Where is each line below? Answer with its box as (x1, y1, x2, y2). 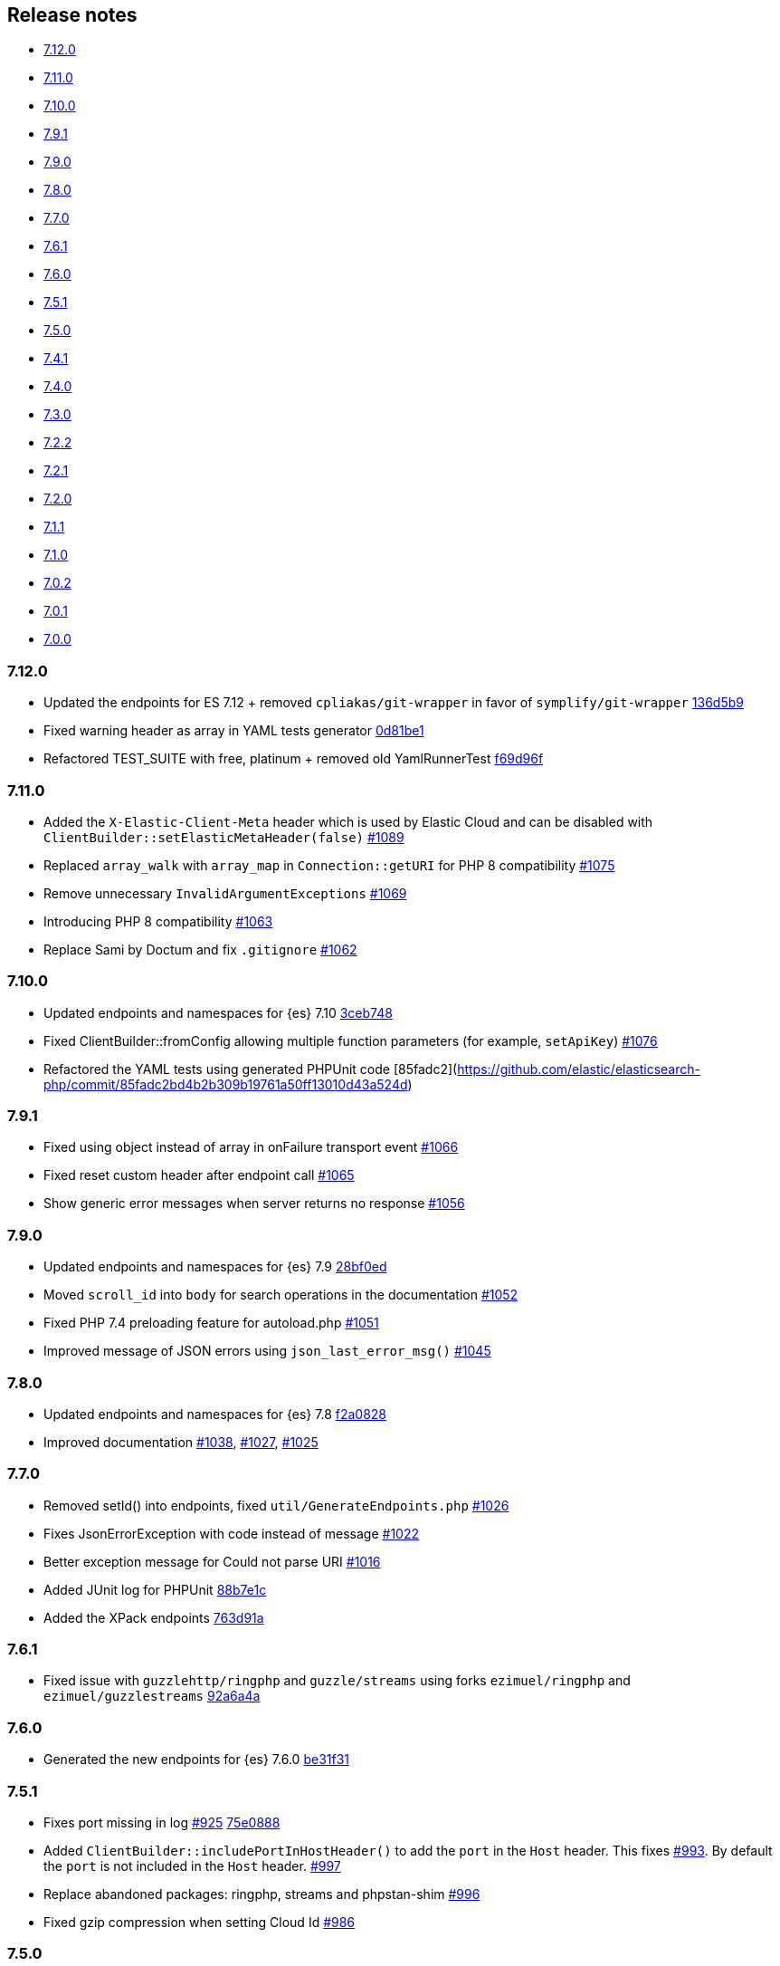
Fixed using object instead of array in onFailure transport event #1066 (43, 1139, 459, 1156)
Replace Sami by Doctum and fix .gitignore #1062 (43, 941, 357, 957)
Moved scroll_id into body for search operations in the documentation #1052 (43, 1287, 518, 1303)
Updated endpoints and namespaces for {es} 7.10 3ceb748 (43, 1004, 393, 1021)
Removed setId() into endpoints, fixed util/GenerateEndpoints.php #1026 (43, 1497, 509, 1513)
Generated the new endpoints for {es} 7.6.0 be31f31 (43, 1751, 349, 1768)
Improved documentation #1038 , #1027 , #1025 (43, 1434, 319, 1450)
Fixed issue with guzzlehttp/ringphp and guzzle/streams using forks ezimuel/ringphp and (43, 1673, 631, 1689)
